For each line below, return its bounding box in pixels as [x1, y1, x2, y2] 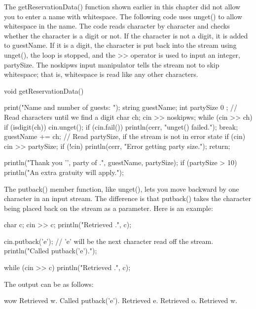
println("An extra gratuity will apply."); [4, 167, 124, 177]
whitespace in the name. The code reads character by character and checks [4, 21, 230, 31]
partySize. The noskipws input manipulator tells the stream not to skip [4, 59, 219, 69]
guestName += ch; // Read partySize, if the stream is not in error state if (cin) [4, 131, 246, 141]
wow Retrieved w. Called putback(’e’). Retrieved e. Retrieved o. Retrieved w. [4, 295, 237, 306]
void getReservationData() [4, 85, 84, 96]
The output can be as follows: [4, 278, 94, 289]
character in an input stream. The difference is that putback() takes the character [4, 193, 251, 204]
